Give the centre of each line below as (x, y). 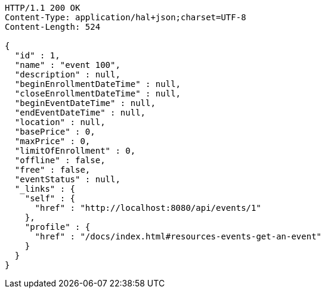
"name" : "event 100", (67, 65)
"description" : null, (67, 74)
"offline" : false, (60, 160)
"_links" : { (45, 189)
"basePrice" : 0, (55, 132)
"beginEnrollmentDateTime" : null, (98, 84)
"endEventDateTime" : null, (80, 113)
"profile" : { (58, 227)
